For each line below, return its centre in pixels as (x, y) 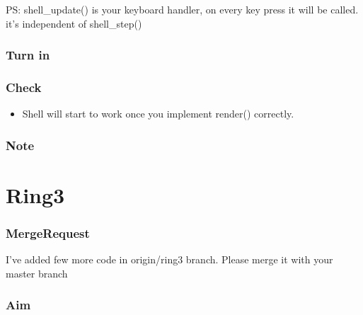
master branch (37, 273)
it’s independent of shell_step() (74, 23)
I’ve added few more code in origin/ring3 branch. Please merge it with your (169, 259)
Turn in (28, 55)
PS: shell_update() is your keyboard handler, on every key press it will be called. (182, 9)
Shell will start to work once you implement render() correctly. (158, 114)
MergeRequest (48, 233)
